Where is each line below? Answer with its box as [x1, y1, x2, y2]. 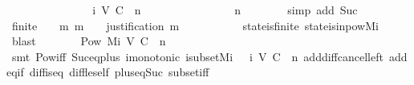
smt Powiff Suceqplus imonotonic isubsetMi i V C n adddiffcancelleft [11, 48, 384, 64]
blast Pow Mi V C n [11, 33, 166, 49]
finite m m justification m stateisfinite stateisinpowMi [11, 17, 379, 33]
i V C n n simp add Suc [92, 2, 358, 17]
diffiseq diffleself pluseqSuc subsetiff [29, 64, 209, 80]
